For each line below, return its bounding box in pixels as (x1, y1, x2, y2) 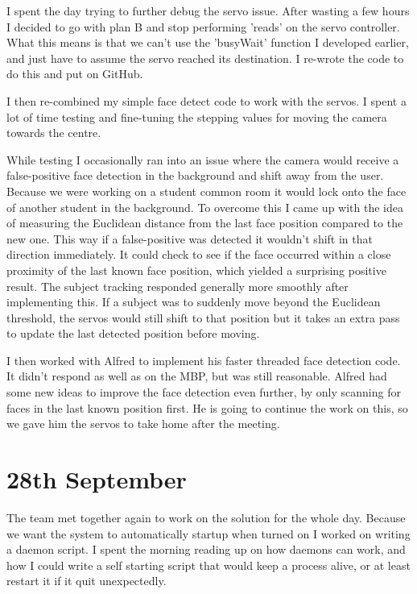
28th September (6, 463, 187, 496)
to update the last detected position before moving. (6, 325, 260, 342)
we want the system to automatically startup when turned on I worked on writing (6, 525, 411, 542)
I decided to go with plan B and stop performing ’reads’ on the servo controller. (6, 18, 400, 35)
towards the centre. (6, 124, 101, 141)
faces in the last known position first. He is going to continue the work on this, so (6, 399, 408, 416)
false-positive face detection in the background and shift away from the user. (6, 167, 384, 184)
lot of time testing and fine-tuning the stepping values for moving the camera (6, 108, 387, 125)
